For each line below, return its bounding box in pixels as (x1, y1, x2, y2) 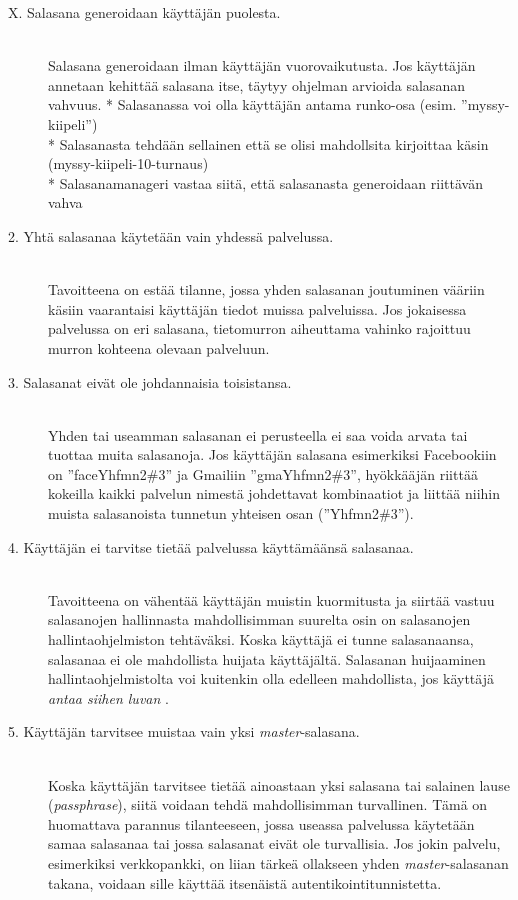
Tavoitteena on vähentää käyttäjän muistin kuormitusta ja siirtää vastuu (48, 589, 495, 610)
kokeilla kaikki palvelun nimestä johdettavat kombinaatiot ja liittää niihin (48, 483, 501, 504)
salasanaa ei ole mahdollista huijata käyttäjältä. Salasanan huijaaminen (48, 648, 486, 669)
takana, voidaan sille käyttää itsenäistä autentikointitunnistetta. (48, 872, 442, 893)
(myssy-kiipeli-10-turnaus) (48, 153, 209, 174)
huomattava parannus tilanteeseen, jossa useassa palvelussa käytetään (48, 813, 475, 834)
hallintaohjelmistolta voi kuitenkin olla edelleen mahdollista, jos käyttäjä (48, 668, 494, 689)
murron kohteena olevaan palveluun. (48, 337, 270, 358)
